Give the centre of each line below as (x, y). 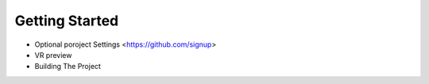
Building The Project (68, 67)
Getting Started (67, 21)
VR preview (53, 55)
